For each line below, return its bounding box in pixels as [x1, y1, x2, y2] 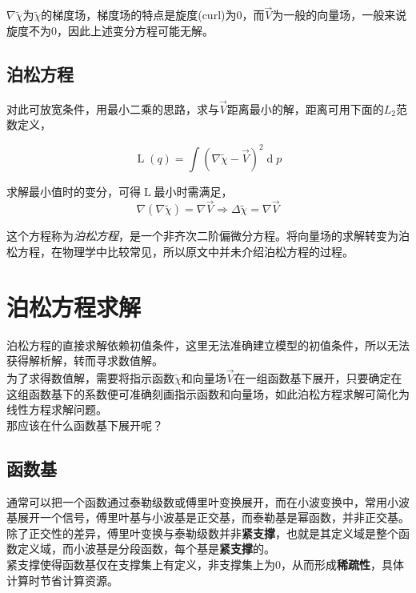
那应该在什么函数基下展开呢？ [6, 416, 163, 433]
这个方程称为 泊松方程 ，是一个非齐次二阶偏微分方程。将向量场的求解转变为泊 [6, 227, 410, 244]
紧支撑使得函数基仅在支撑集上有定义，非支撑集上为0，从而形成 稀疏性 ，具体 [6, 556, 404, 572]
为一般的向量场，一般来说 [272, 6, 407, 23]
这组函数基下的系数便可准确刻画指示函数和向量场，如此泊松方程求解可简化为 [6, 385, 410, 402]
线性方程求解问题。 [6, 401, 107, 418]
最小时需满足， [154, 182, 233, 199]
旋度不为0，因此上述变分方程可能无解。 [6, 22, 214, 38]
